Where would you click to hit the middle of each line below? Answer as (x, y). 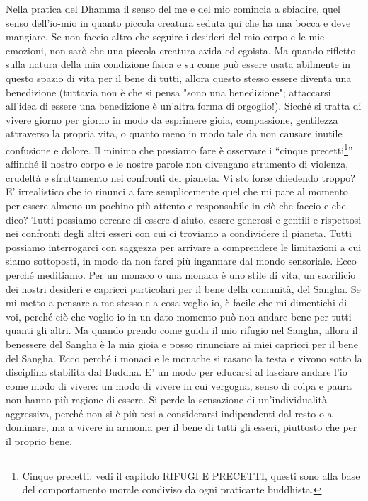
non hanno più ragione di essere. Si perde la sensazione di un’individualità (166, 399)
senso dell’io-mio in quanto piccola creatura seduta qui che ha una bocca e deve (178, 22)
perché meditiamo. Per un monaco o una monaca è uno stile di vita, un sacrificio (181, 274)
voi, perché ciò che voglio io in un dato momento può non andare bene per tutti (179, 316)
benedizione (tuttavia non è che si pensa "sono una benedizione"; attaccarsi (168, 92)
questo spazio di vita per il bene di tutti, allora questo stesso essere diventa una (179, 77)
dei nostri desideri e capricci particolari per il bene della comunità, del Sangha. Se (183, 288)
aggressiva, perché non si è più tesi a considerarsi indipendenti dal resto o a (169, 413)
